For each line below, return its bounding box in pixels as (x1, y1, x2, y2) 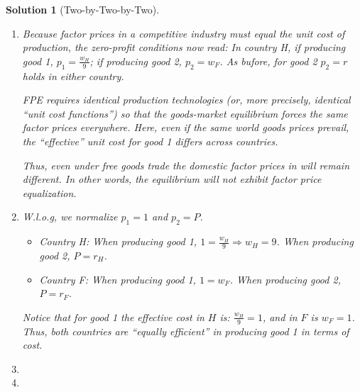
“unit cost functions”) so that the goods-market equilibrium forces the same (22, 106, 348, 121)
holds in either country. (22, 68, 124, 83)
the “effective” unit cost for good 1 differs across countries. (22, 133, 278, 148)
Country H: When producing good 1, (39, 234, 197, 249)
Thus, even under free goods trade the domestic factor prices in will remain (22, 157, 350, 172)
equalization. (22, 185, 77, 200)
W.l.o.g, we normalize (22, 209, 118, 224)
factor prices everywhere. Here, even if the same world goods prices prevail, (22, 120, 349, 135)
